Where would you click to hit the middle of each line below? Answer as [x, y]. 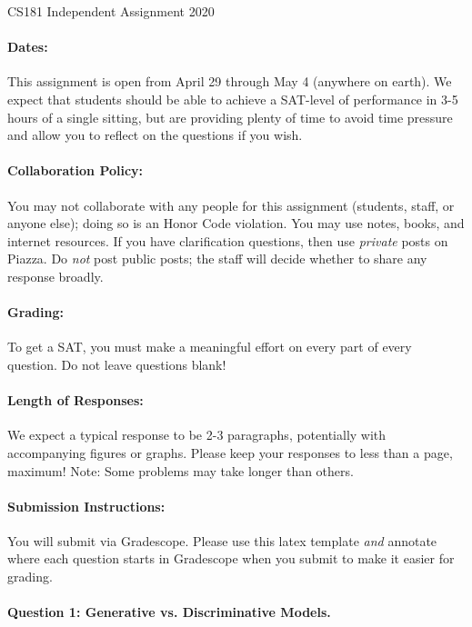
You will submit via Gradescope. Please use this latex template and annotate [222, 540]
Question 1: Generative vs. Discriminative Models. [169, 612]
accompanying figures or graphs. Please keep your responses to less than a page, [230, 452]
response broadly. [55, 276]
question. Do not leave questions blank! [117, 364]
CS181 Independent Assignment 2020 [111, 11]
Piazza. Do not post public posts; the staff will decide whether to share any [217, 259]
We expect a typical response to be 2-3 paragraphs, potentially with [197, 435]
